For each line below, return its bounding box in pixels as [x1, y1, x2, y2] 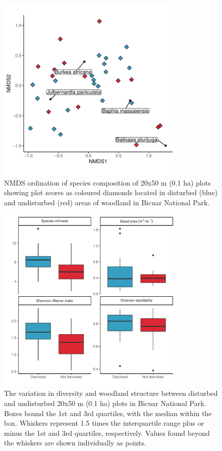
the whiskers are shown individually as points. [4, 437, 146, 448]
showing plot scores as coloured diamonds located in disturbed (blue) [4, 187, 218, 198]
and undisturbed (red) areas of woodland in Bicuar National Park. [4, 197, 210, 207]
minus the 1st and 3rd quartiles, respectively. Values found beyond [4, 427, 210, 438]
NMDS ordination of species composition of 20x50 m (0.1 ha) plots [4, 177, 211, 188]
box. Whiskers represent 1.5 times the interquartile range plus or [4, 418, 204, 428]
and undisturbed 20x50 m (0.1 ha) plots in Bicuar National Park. [4, 397, 206, 408]
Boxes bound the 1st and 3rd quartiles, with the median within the [4, 408, 212, 418]
